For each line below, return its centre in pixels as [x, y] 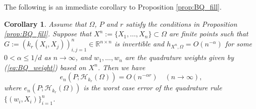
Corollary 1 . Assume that [45, 23]
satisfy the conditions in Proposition [182, 23]
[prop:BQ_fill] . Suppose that [48, 34]
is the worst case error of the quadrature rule [153, 88]
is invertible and [139, 44]
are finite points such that [209, 34]
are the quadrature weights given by [179, 57]
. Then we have [121, 67]
